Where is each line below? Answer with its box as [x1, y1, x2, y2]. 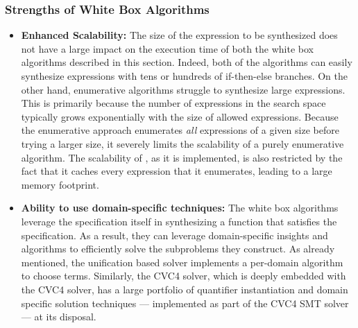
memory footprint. [21, 177, 99, 191]
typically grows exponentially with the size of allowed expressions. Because [21, 109, 339, 123]
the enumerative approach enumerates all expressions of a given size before [21, 123, 339, 137]
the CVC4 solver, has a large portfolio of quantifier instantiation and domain [21, 282, 348, 296]
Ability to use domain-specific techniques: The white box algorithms [21, 200, 339, 215]
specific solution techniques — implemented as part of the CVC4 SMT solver [21, 295, 349, 310]
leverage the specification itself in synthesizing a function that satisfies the [21, 214, 337, 228]
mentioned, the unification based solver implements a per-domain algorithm [21, 254, 343, 269]
